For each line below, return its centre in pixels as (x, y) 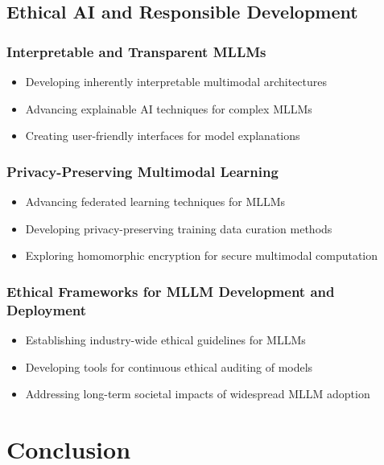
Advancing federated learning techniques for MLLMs (155, 201)
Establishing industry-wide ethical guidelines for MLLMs (165, 339)
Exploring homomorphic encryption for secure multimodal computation (202, 255)
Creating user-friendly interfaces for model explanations (163, 136)
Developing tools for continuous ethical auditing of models (169, 366)
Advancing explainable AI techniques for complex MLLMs (169, 108)
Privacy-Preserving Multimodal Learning (142, 171)
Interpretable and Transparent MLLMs (136, 51)
